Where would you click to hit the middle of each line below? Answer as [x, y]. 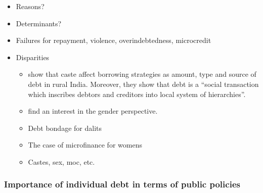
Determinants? [39, 23]
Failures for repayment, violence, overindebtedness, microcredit [114, 40]
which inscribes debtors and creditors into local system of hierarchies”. [137, 94]
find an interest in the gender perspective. [93, 111]
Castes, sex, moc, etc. [61, 161]
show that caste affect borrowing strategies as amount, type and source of [142, 74]
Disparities [33, 57]
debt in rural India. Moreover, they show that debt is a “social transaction [143, 84]
